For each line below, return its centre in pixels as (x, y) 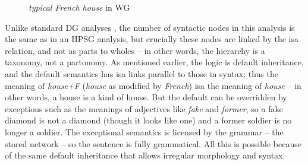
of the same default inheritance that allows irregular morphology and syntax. (145, 155)
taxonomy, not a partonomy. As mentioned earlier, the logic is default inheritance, (154, 62)
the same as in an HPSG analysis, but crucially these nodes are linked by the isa (152, 39)
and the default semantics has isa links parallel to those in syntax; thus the (142, 73)
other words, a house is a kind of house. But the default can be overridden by (146, 97)
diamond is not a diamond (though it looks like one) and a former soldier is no (148, 120)
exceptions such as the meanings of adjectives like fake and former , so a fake (144, 108)
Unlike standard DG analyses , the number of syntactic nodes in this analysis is (150, 27)
